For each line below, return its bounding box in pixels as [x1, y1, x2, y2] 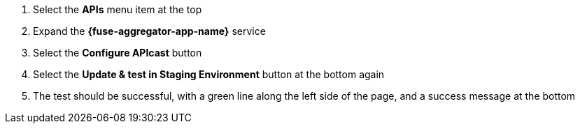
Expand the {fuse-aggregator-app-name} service [33, 25, 266, 37]
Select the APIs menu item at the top [33, 3, 202, 15]
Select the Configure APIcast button [33, 47, 202, 59]
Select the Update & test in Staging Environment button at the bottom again [33, 68, 385, 80]
